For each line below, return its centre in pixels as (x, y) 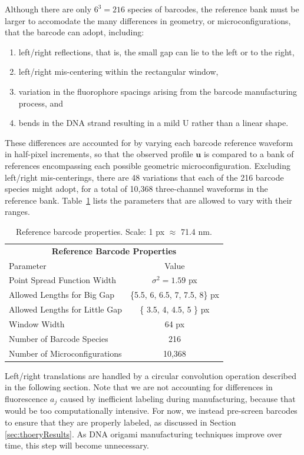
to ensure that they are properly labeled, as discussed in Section (120, 422)
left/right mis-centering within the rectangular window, (118, 72)
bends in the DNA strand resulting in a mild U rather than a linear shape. (153, 123)
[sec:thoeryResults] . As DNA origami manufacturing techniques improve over (143, 434)
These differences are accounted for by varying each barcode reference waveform (149, 142)
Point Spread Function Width (63, 280)
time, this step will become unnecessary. (77, 445)
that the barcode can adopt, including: (75, 32)
